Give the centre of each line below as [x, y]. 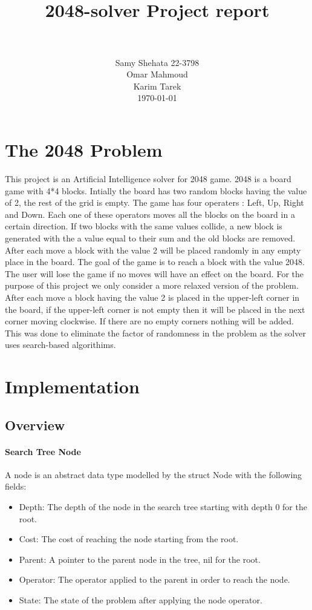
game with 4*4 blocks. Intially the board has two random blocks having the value [156, 190]
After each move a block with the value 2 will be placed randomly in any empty [153, 250]
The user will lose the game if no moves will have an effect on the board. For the [154, 273]
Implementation [72, 386]
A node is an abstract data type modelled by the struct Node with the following [154, 474]
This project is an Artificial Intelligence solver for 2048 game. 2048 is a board [148, 179]
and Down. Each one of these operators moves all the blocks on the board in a [150, 214]
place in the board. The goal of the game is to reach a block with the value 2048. [155, 262]
